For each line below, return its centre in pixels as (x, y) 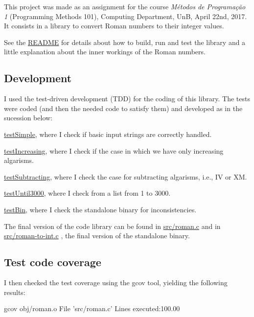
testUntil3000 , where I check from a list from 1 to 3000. (87, 193)
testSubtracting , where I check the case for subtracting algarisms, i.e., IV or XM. (126, 176)
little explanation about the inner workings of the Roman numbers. (105, 52)
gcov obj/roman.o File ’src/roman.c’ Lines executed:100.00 (92, 308)
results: (15, 292)
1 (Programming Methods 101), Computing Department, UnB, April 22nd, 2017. (126, 16)
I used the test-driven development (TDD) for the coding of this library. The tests (127, 99)
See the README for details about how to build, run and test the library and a (125, 42)
